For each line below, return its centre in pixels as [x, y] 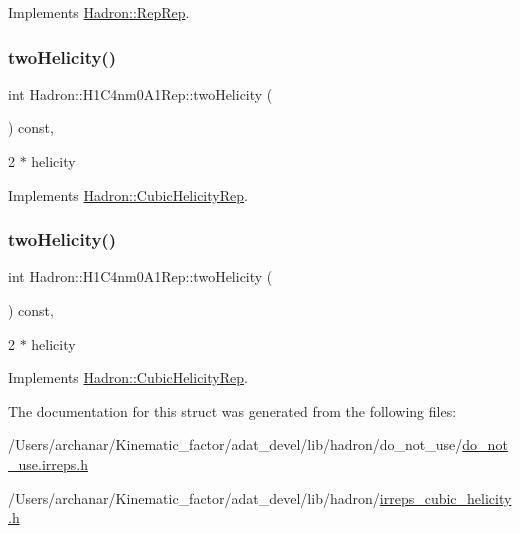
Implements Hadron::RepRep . [99, 12]
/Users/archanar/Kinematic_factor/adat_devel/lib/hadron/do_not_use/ [235, 444]
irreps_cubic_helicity [445, 497]
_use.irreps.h [48, 463]
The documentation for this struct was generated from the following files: [232, 410]
